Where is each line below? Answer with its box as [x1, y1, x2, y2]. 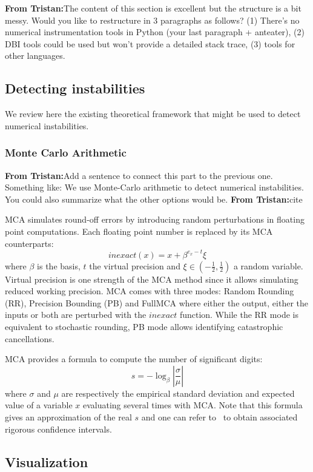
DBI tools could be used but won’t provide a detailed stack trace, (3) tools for [5, 37, 295, 50]
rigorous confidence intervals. [5, 422, 112, 435]
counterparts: [5, 237, 54, 249]
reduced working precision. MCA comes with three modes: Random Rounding [5, 285, 294, 297]
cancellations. [5, 332, 54, 345]
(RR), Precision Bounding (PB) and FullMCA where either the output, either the [5, 296, 308, 309]
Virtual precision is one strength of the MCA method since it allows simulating [5, 272, 298, 285]
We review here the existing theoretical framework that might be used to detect [5, 107, 301, 120]
